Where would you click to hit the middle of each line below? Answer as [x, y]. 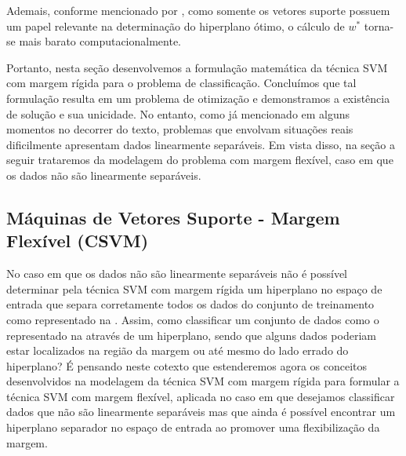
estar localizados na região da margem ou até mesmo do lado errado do [178, 350]
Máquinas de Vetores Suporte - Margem [173, 217]
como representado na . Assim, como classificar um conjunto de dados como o [193, 319]
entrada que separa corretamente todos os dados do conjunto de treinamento [190, 304]
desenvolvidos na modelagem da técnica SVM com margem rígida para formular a [203, 381]
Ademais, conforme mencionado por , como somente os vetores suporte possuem [198, 10]
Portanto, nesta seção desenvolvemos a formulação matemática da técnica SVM [197, 67]
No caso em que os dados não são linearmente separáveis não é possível [177, 274]
